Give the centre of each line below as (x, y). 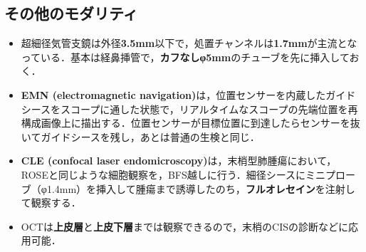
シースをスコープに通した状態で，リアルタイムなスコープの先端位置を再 (189, 109)
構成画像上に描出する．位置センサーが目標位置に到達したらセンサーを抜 (190, 123)
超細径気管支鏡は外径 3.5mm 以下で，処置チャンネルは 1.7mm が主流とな (189, 43)
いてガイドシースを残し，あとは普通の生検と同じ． (140, 136)
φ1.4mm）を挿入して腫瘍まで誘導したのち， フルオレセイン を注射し (198, 188)
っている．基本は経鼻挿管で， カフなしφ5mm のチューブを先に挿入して (185, 57)
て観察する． (51, 203)
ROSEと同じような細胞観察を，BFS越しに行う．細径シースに (163, 174)
